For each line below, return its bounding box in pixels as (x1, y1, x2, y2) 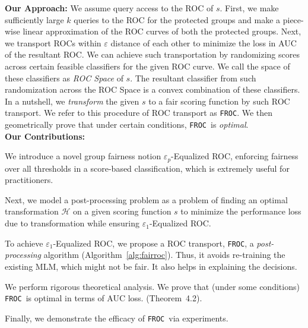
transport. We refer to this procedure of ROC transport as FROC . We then (5, 106, 273, 119)
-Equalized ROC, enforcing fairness (171, 150, 299, 162)
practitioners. (5, 174, 53, 186)
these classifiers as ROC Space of (5, 71, 123, 84)
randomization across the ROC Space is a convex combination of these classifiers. (5, 83, 300, 96)
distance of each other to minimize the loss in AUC (110, 36, 297, 49)
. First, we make (220, 2, 279, 14)
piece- (282, 13, 304, 26)
